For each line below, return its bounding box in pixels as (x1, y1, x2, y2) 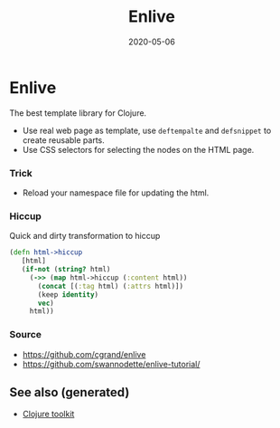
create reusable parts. (22, 134, 106, 146)
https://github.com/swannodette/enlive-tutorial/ (22, 358, 201, 369)
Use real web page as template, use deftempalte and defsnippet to (22, 125, 272, 136)
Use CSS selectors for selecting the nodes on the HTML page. (22, 144, 255, 155)
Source (9, 328, 42, 341)
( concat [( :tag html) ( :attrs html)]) (37, 281, 183, 290)
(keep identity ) (37, 290, 99, 300)
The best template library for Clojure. (9, 107, 147, 119)
